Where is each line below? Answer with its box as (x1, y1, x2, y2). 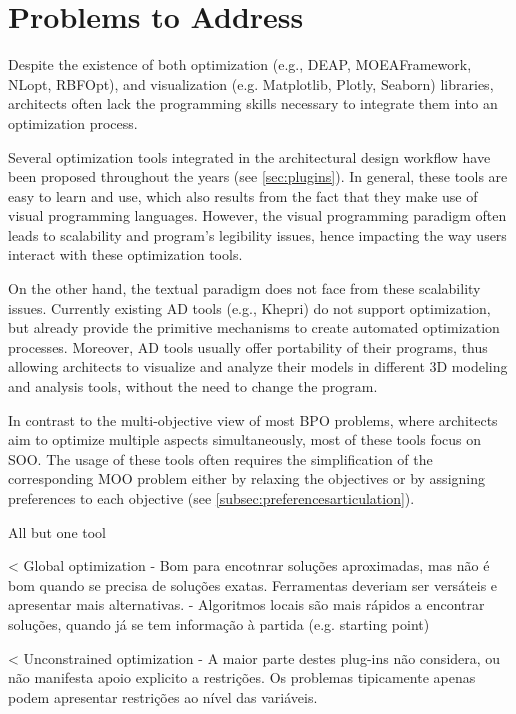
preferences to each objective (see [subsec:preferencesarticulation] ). (8, 488, 415, 508)
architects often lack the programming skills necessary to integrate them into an (8, 93, 498, 114)
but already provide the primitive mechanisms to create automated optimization (8, 317, 500, 338)
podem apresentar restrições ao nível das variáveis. (8, 686, 318, 707)
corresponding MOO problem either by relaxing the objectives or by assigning (8, 468, 485, 489)
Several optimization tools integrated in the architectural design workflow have (8, 146, 491, 167)
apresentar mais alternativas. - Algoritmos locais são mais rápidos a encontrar (8, 594, 485, 615)
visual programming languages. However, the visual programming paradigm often (8, 205, 507, 226)
